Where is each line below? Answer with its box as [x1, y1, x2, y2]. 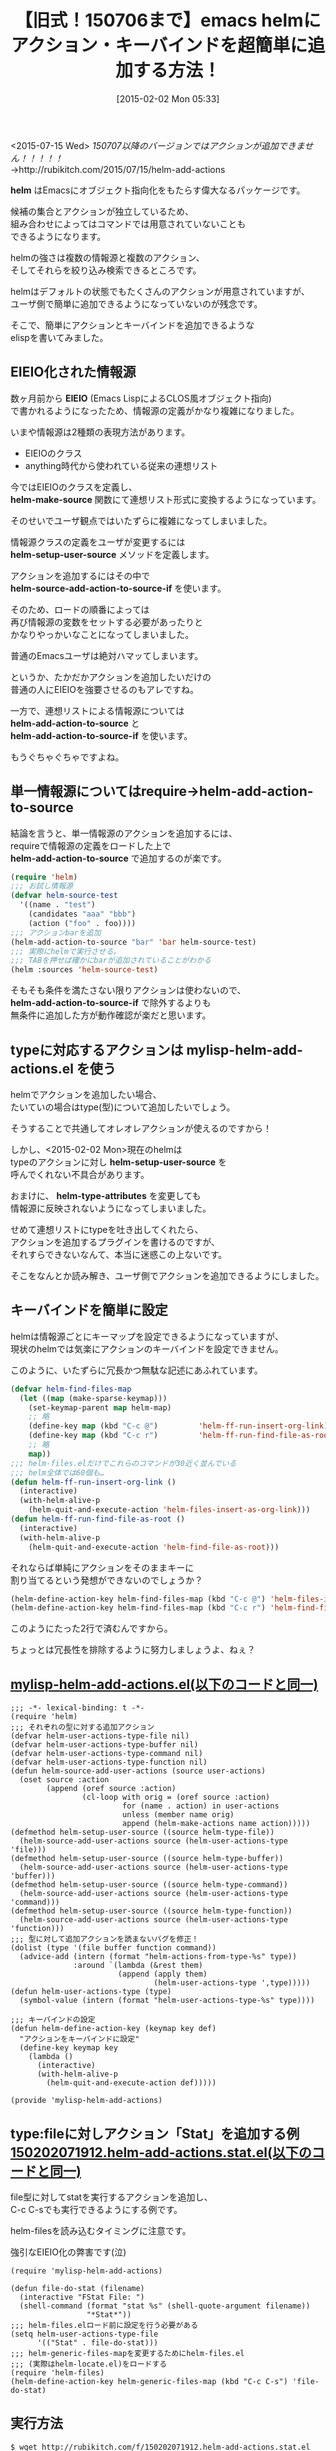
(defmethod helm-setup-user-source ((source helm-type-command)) [10, 1880, 288, 1890]
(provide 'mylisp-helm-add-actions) [10, 2096, 163, 2106]
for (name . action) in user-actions [121, 1801, 280, 1811]
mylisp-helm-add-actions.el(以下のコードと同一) [10, 1676, 319, 1693]
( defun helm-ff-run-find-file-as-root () [10, 1514, 186, 1525]
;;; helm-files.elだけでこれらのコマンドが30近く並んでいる [10, 1458, 237, 1468]
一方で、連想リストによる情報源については [10, 704, 185, 716]
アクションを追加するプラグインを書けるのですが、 [10, 1236, 221, 1248]
